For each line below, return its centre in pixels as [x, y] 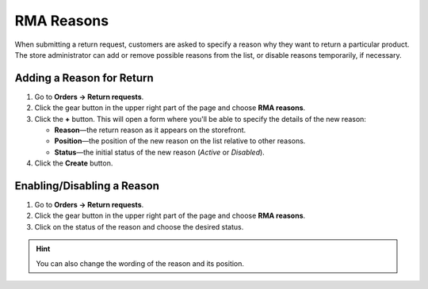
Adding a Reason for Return [84, 78]
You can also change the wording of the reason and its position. [140, 263]
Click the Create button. [74, 163]
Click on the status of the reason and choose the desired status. [139, 226]
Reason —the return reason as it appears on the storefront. [150, 130]
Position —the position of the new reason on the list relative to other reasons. [180, 141]
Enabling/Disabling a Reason [87, 186]
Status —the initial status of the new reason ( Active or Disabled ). [159, 152]
